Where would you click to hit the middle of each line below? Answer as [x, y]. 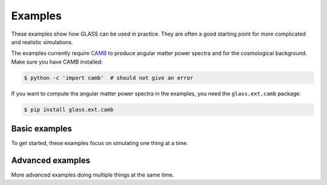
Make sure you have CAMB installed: [57, 62]
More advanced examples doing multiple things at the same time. [93, 175]
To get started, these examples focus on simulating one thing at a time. [100, 143]
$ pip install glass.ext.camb [69, 109]
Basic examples [41, 129]
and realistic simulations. [42, 42]
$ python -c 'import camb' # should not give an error [109, 78]
